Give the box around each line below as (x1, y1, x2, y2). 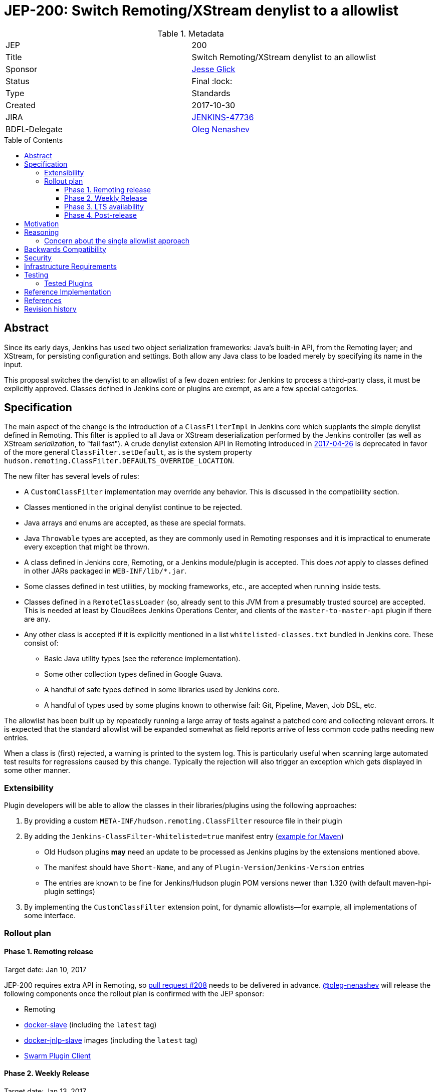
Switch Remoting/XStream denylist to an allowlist (191, 52, 376, 62)
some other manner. (4, 766, 71, 775)
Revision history (24, 304, 77, 313)
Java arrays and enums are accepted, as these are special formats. (24, 518, 246, 527)
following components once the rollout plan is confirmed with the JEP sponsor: (4, 989, 264, 998)
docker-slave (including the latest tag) (24, 1020, 157, 1029)
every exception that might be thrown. (24, 542, 150, 552)
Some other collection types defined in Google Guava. (44, 670, 223, 679)
